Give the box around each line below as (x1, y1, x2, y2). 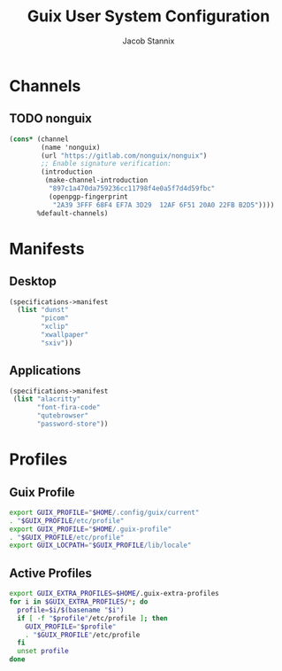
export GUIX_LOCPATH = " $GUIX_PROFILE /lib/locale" (9, 541, 192, 550)
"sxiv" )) (41, 339, 73, 347)
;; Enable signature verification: (41, 160, 172, 168)
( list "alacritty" (12, 394, 81, 404)
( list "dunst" (17, 306, 69, 315)
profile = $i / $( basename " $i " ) (17, 605, 125, 614)
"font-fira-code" (36, 403, 101, 412)
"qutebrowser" (36, 411, 89, 420)
